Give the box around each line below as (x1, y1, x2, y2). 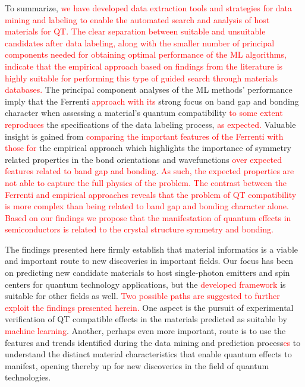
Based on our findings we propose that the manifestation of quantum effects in (5, 211, 291, 224)
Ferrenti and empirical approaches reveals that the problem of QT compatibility (5, 188, 297, 200)
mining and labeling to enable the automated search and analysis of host (5, 13, 270, 26)
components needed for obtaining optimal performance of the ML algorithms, (5, 48, 287, 61)
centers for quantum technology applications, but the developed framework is (5, 278, 286, 290)
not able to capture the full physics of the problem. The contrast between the (5, 176, 287, 188)
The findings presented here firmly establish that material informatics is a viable (5, 243, 298, 255)
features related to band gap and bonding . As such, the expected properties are (5, 165, 294, 177)
